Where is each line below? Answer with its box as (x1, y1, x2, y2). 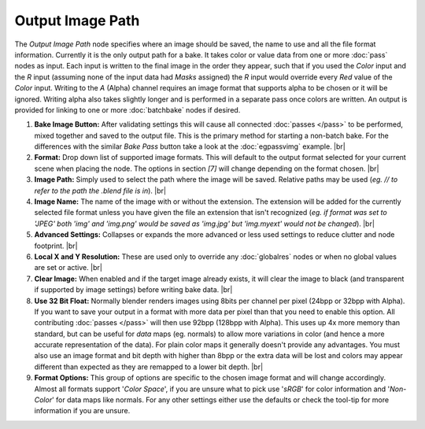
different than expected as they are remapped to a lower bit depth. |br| (34, 362, 264, 372)
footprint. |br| (34, 241, 78, 250)
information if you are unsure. (34, 406, 131, 416)
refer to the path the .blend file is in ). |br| (34, 186, 167, 195)
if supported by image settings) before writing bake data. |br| (34, 285, 233, 294)
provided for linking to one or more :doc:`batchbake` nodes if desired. (14, 105, 241, 114)
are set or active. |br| (34, 263, 102, 272)
